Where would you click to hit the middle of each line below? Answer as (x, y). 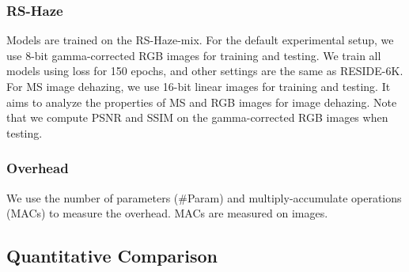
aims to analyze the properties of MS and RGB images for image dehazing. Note (202, 102)
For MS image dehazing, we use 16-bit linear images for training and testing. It (199, 86)
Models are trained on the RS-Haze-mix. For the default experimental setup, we (200, 40)
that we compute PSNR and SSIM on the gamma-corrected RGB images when (197, 117)
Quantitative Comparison (112, 256)
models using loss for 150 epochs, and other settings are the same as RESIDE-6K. (205, 71)
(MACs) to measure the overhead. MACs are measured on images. (167, 213)
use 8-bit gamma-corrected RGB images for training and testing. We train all (194, 55)
